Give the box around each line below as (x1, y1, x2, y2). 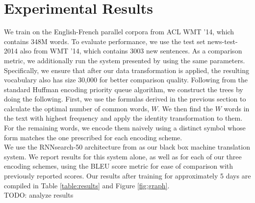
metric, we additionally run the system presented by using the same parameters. (4, 55, 245, 65)
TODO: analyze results (4, 190, 74, 200)
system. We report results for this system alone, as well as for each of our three (4, 151, 242, 161)
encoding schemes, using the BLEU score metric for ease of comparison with (4, 161, 233, 171)
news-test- (207, 36, 238, 46)
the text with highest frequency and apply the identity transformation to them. (4, 113, 243, 123)
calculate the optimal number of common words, (4, 103, 150, 113)
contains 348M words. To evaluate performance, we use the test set (4, 36, 205, 46)
